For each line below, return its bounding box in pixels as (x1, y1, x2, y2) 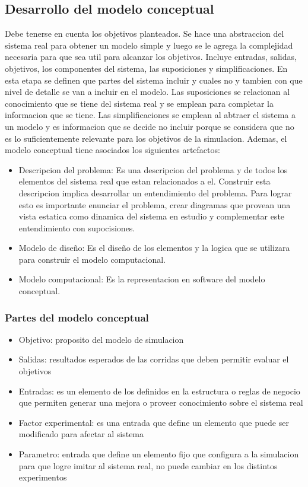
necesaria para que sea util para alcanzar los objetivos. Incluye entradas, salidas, (5, 50, 297, 63)
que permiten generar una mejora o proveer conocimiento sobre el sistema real (18, 396, 303, 409)
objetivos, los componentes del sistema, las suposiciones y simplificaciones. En (5, 62, 288, 74)
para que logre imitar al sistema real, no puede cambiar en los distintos (18, 459, 278, 472)
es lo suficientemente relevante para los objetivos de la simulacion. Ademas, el (5, 132, 287, 144)
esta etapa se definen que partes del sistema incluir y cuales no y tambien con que (5, 74, 303, 86)
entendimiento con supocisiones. (18, 221, 135, 234)
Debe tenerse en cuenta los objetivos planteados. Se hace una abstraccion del (5, 27, 284, 40)
